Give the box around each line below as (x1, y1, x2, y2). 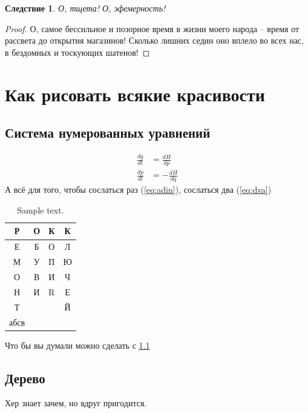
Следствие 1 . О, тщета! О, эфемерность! (5, 2, 166, 14)
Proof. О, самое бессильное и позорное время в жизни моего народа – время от (5, 22, 300, 35)
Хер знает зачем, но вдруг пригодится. (5, 397, 147, 409)
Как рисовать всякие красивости (5, 81, 265, 106)
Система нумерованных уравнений (5, 123, 211, 142)
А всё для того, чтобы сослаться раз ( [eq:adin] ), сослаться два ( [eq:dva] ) (5, 183, 272, 196)
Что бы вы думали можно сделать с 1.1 (5, 338, 150, 351)
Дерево (5, 368, 45, 387)
